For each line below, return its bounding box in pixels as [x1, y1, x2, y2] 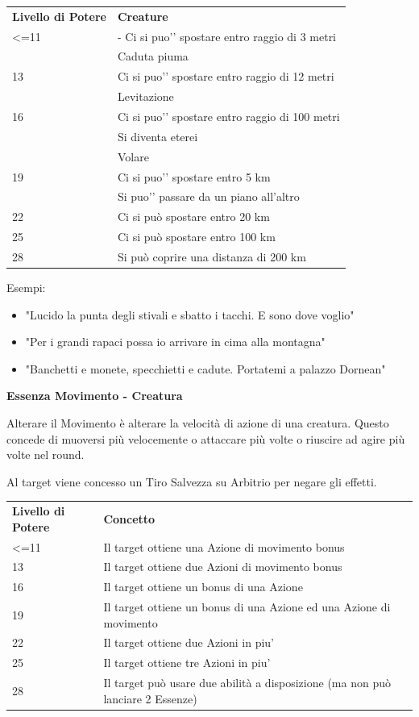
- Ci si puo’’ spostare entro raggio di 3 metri [117, 27, 337, 44]
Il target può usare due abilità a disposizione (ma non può [103, 674, 391, 691]
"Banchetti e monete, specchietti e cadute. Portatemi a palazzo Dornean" [25, 360, 386, 377]
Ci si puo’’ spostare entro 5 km [117, 168, 271, 185]
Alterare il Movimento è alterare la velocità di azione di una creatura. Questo [6, 414, 389, 431]
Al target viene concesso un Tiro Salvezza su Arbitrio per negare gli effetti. [6, 473, 377, 490]
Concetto [103, 510, 156, 527]
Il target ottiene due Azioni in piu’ [103, 634, 275, 651]
